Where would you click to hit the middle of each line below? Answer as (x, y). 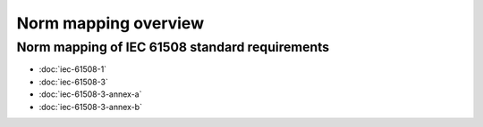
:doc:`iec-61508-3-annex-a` (90, 94)
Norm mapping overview (110, 23)
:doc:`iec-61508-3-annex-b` (91, 107)
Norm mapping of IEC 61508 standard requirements (173, 47)
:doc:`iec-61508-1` (73, 69)
